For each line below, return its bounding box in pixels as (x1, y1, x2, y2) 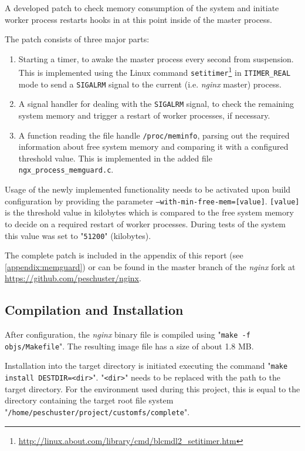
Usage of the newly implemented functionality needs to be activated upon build (5, 183, 291, 196)
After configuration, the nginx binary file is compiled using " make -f (5, 328, 250, 341)
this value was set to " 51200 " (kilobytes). (5, 229, 151, 241)
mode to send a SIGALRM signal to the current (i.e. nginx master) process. (18, 78, 282, 90)
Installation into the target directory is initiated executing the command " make (5, 359, 288, 372)
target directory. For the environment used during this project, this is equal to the (5, 382, 300, 395)
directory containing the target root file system (5, 394, 174, 406)
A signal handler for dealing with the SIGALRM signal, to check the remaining (18, 97, 294, 110)
